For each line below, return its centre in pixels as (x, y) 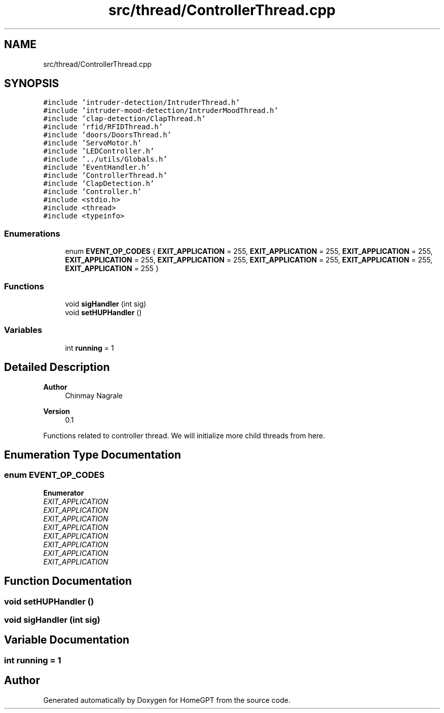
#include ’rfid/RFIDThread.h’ (103, 127)
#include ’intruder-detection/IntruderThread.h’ (142, 103)
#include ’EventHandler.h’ (97, 167)
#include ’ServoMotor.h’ (92, 143)
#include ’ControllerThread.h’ (105, 176)
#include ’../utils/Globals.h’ (105, 159)
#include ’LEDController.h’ (99, 151)
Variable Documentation (67, 640)
